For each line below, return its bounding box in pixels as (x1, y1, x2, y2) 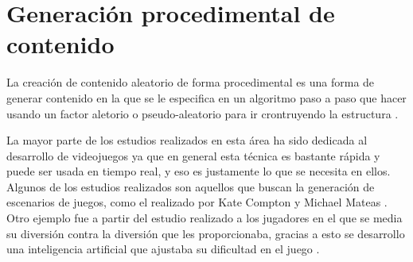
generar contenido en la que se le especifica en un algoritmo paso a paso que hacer (6, 89, 407, 106)
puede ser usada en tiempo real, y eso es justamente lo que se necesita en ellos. (6, 163, 391, 179)
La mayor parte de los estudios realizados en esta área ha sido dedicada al (6, 132, 368, 148)
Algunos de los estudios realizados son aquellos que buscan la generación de (6, 178, 375, 195)
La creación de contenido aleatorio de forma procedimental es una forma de (6, 74, 375, 91)
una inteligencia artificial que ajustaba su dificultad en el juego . (6, 241, 320, 257)
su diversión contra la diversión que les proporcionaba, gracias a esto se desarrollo (6, 225, 405, 241)
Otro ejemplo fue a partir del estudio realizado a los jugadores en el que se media (6, 210, 403, 226)
